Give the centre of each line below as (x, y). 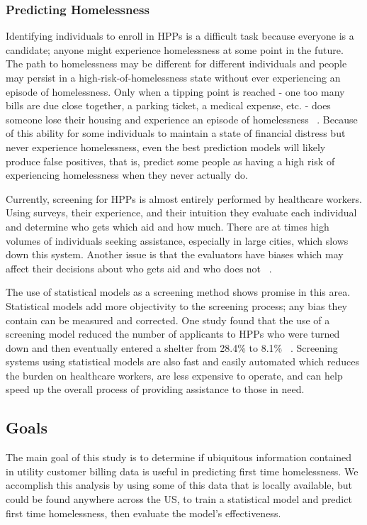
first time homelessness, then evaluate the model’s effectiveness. (143, 513)
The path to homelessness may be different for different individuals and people (176, 63)
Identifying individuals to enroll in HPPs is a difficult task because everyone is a (180, 36)
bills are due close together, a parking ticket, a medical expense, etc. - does (168, 105)
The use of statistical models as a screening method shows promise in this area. (178, 292)
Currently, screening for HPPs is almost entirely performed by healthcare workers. (184, 198)
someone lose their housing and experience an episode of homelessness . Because (182, 119)
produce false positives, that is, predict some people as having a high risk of (170, 161)
